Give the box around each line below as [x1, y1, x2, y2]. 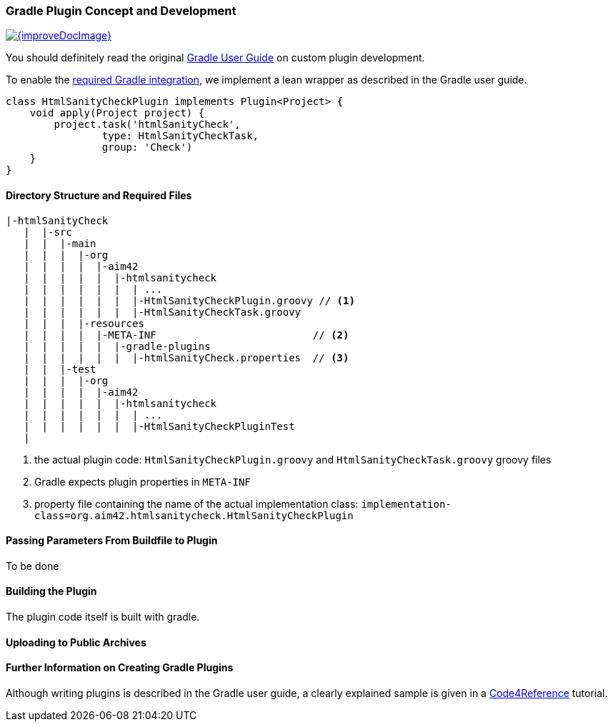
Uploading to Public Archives [6, 636, 146, 648]
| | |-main [24, 237, 96, 249]
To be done [6, 559, 59, 572]
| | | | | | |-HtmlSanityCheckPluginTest [24, 420, 295, 432]
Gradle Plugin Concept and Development [6, 4, 236, 18]
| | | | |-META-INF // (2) [24, 329, 349, 341]
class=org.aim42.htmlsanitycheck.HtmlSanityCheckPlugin [34, 509, 354, 521]
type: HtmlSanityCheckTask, [101, 130, 259, 142]
